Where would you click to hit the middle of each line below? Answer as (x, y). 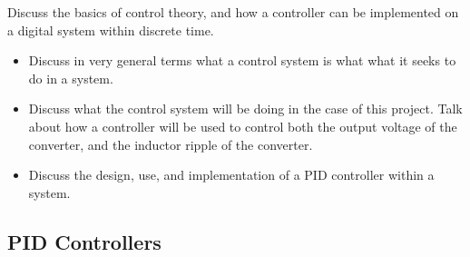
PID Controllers (84, 241)
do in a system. (71, 78)
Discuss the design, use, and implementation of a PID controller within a (231, 175)
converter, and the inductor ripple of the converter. (171, 144)
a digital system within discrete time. (111, 30)
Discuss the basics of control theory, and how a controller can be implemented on (233, 12)
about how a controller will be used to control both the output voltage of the (243, 126)
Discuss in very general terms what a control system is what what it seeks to (242, 60)
